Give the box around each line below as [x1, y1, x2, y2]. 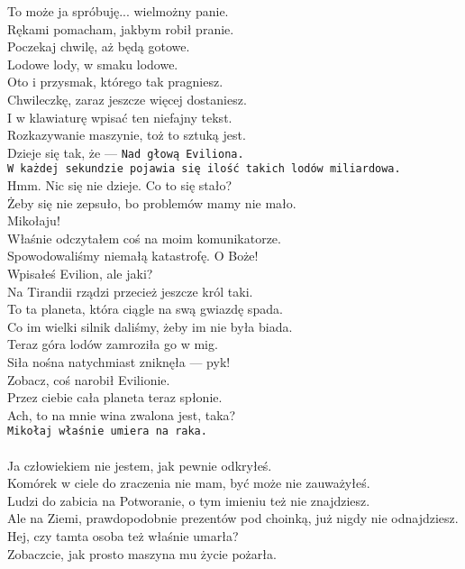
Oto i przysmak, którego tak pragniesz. [7, 72, 223, 91]
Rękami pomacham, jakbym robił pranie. [7, 19, 234, 38]
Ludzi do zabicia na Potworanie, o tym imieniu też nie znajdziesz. [7, 491, 370, 509]
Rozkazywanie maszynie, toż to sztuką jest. [7, 125, 246, 144]
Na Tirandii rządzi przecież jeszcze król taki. [7, 281, 253, 300]
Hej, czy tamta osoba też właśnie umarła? [7, 527, 239, 545]
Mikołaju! [7, 211, 60, 230]
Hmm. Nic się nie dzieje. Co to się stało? [7, 176, 232, 195]
